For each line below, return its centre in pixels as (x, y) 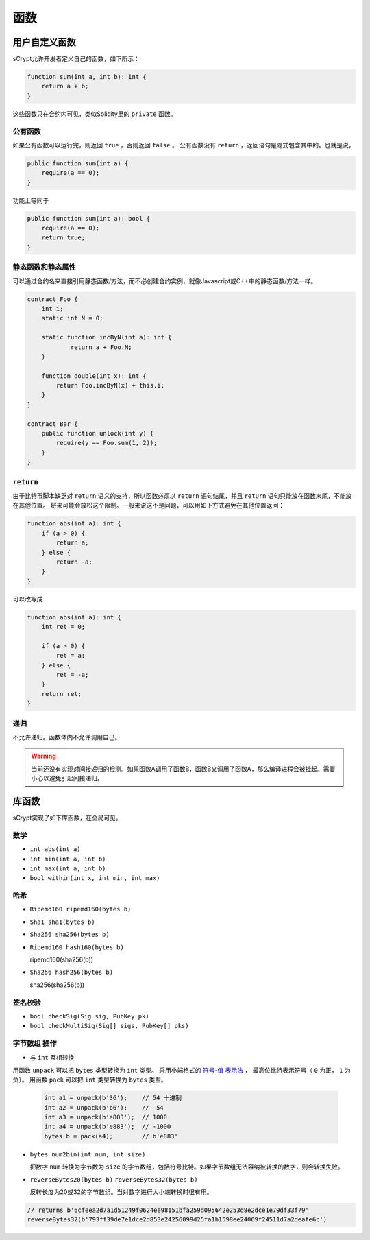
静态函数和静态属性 (45, 267)
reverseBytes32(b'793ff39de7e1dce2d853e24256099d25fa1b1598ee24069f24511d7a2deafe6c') (177, 1220)
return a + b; (65, 86)
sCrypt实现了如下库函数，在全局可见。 (67, 818)
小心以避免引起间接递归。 (67, 778)
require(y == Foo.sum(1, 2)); (107, 443)
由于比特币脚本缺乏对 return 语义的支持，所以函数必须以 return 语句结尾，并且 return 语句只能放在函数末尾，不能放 (182, 496)
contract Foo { (52, 299)
